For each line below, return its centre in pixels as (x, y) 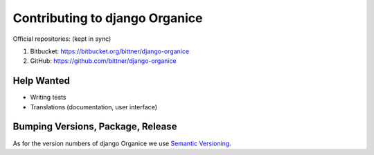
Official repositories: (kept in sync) (62, 39)
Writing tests (48, 98)
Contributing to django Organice (108, 18)
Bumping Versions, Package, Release (95, 127)
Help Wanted (42, 81)
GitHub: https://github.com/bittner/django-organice (103, 61)
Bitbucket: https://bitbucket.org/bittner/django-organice (110, 51)
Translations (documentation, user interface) (93, 107)
